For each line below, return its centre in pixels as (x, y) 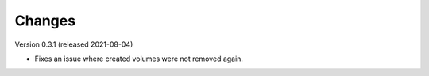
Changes (45, 21)
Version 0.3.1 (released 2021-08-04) (74, 44)
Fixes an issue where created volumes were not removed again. (139, 59)
